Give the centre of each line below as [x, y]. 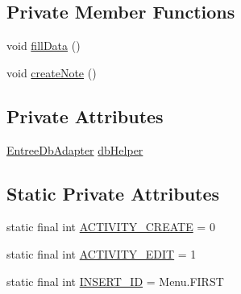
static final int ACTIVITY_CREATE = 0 [111, 227]
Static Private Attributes [113, 193]
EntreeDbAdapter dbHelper [75, 149]
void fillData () [44, 46]
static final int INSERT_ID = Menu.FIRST [115, 281]
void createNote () [52, 72]
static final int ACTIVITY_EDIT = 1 [102, 253]
